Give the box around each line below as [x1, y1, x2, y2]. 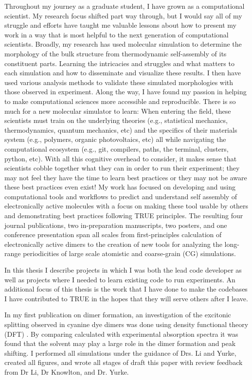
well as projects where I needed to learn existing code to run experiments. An [4, 274, 235, 284]
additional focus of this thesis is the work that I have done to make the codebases [4, 284, 248, 294]
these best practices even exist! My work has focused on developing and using [4, 182, 236, 192]
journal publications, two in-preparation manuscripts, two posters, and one [4, 220, 227, 230]
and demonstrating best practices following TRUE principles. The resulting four [4, 210, 243, 221]
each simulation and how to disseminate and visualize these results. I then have [4, 68, 241, 78]
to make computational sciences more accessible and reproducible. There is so [4, 96, 236, 106]
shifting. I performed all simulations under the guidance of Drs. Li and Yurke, [4, 347, 236, 358]
